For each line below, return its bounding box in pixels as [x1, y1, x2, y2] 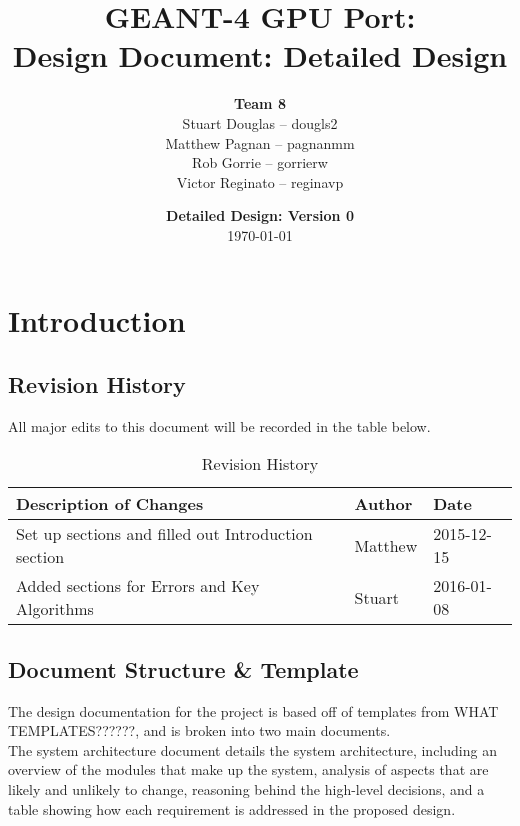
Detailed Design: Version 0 [166, 205, 354, 226]
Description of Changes [16, 492, 204, 516]
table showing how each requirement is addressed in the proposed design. [8, 798, 456, 819]
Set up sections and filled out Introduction [16, 522, 313, 546]
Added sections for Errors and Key [16, 574, 260, 598]
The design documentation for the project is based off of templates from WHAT [8, 700, 499, 721]
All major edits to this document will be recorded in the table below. [8, 415, 431, 436]
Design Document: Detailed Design [12, 35, 508, 76]
